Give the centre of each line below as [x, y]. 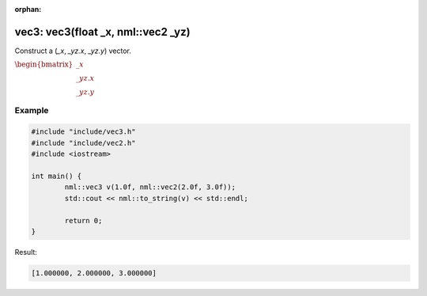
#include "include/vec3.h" [83, 132]
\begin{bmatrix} [44, 65]
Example [32, 110]
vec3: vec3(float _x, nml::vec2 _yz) [102, 32]
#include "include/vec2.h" [83, 143]
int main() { [57, 176]
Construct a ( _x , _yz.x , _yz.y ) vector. [73, 51]
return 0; [83, 220]
